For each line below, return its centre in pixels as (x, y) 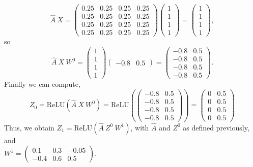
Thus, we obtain (29, 127)
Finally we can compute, (42, 83)
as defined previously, (216, 127)
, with (140, 127)
